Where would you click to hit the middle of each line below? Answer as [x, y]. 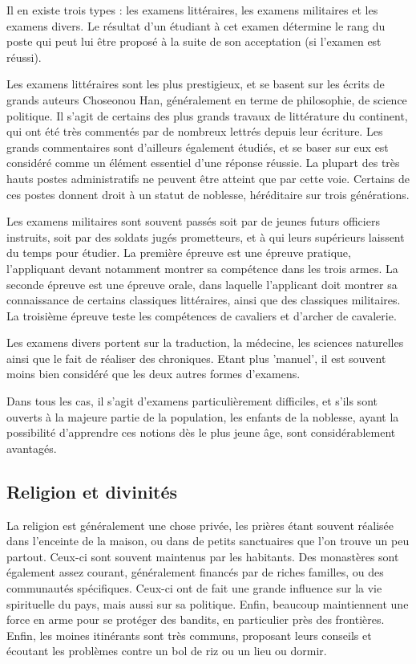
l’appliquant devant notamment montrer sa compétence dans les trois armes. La [202, 268]
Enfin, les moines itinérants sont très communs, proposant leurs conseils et [189, 635]
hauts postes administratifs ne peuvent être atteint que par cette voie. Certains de [208, 178]
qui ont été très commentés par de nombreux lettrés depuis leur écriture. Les [195, 131]
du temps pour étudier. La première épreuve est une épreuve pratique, [179, 253]
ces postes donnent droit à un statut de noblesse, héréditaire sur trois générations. [208, 194]
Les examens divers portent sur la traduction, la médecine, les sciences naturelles [205, 342]
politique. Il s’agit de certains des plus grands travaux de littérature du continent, [207, 115]
